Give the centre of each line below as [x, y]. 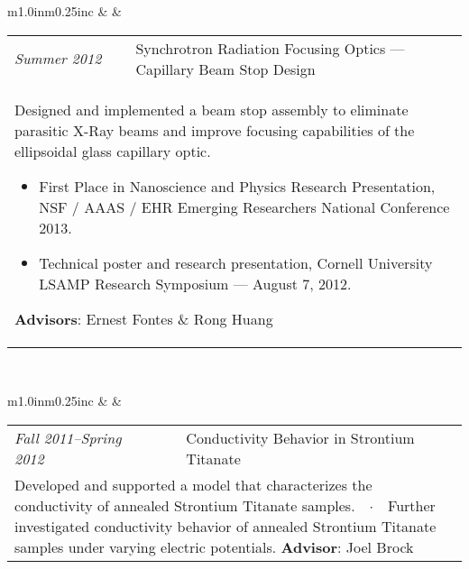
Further [412, 505]
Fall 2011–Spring [68, 437]
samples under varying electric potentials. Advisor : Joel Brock [214, 546]
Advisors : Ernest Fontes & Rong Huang [144, 318]
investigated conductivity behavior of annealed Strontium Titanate [225, 526]
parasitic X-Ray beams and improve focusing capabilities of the [215, 130]
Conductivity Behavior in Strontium [300, 437]
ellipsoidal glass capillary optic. [113, 151]
